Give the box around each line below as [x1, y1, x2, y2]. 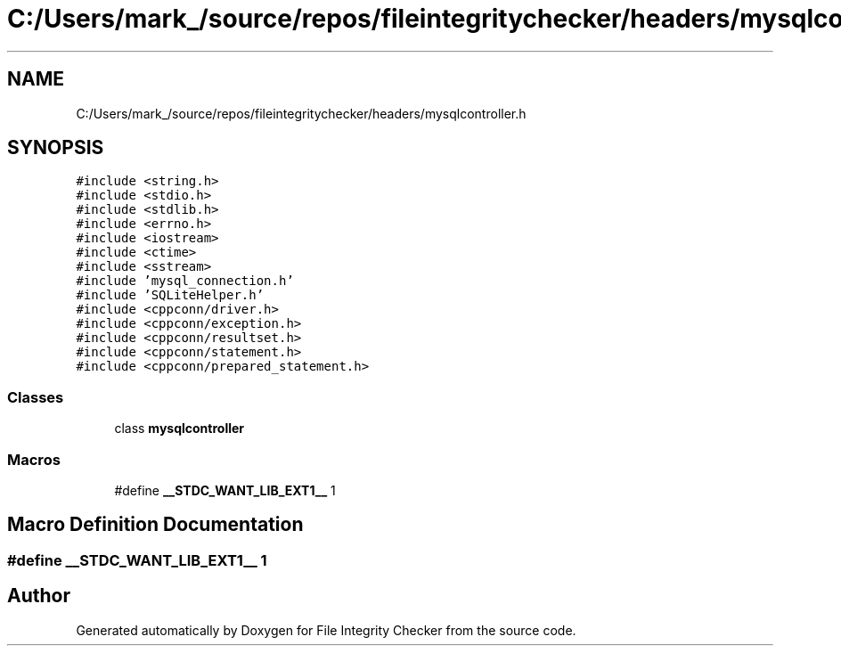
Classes [7, 388, 64, 406]
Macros [7, 450, 61, 469]
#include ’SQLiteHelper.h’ [76, 288, 265, 303]
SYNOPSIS [7, 136, 104, 159]
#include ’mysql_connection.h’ [76, 273, 294, 289]
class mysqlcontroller [114, 420, 245, 437]
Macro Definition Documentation [7, 513, 304, 536]
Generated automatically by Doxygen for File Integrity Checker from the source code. [76, 622, 576, 638]
